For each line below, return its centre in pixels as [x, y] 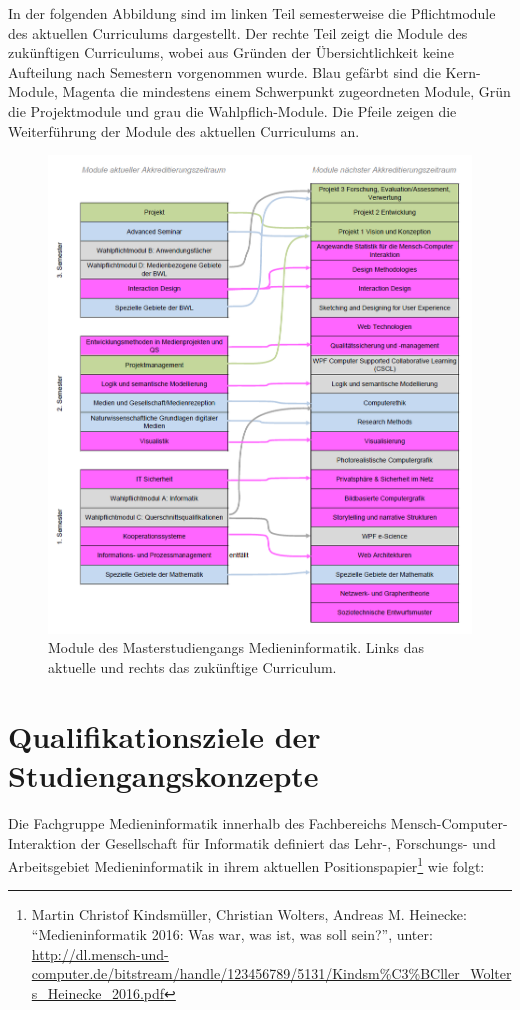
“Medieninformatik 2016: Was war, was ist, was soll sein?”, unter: [232, 933]
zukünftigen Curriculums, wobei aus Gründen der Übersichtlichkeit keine [231, 52]
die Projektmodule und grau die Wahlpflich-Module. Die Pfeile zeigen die [232, 110]
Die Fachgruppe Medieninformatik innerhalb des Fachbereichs [197, 822]
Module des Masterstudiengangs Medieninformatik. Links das [236, 647]
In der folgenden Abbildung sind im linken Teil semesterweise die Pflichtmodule [252, 13]
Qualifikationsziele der [164, 735]
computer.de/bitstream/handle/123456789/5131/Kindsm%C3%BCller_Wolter [271, 973]
